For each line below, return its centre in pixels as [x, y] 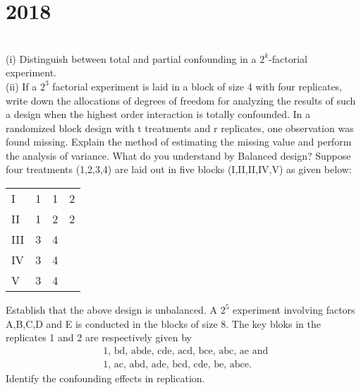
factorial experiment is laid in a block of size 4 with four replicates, [197, 86]
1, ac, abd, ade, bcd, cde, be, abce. [177, 364]
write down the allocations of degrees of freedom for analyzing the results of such [181, 100]
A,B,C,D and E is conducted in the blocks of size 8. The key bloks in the [163, 323]
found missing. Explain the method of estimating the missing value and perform [179, 142]
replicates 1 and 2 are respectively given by [99, 337]
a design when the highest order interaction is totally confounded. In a [158, 114]
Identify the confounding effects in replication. [105, 378]
